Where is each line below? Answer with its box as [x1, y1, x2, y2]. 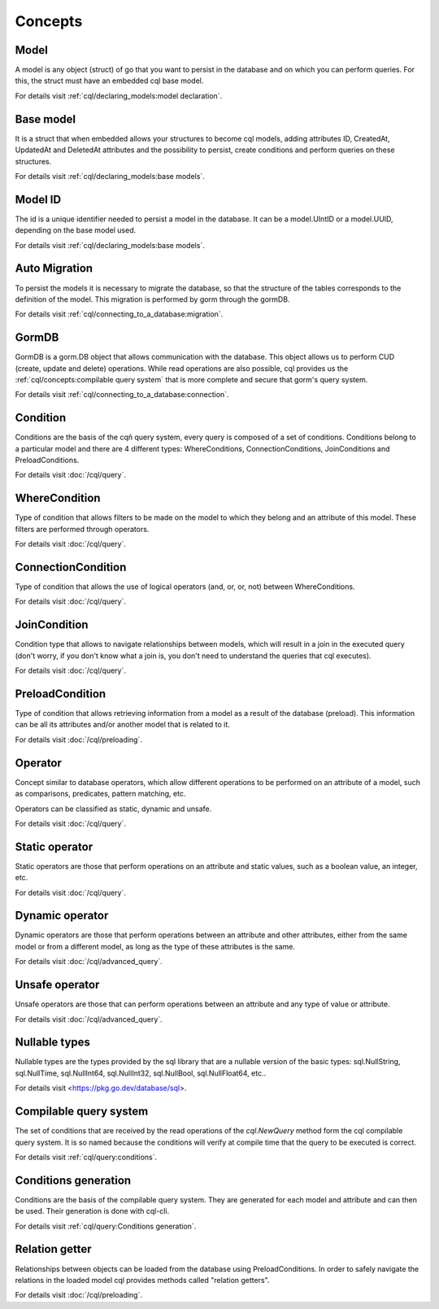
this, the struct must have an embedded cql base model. [15, 76, 204, 85]
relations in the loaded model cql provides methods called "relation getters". [15, 1275, 270, 1285]
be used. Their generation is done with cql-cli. [15, 1206, 170, 1216]
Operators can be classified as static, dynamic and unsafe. [15, 804, 212, 814]
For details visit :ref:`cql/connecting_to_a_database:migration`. [15, 309, 224, 319]
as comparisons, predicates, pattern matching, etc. [15, 789, 186, 799]
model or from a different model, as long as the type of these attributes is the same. [15, 941, 296, 951]
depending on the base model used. [15, 225, 137, 235]
